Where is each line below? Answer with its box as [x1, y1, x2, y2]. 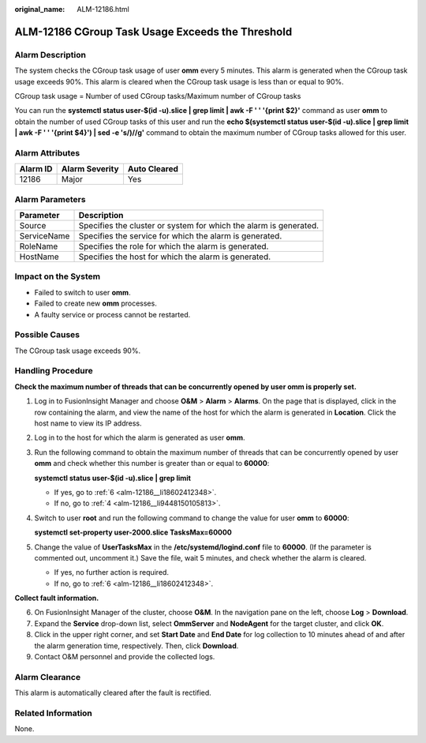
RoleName [19, 241, 58, 252]
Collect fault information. [14, 593, 99, 603]
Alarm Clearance [14, 671, 81, 682]
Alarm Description [14, 49, 87, 60]
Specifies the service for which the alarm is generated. [78, 231, 282, 241]
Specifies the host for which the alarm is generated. [78, 251, 271, 262]
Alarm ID [19, 163, 53, 174]
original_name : [14, 5, 65, 13]
